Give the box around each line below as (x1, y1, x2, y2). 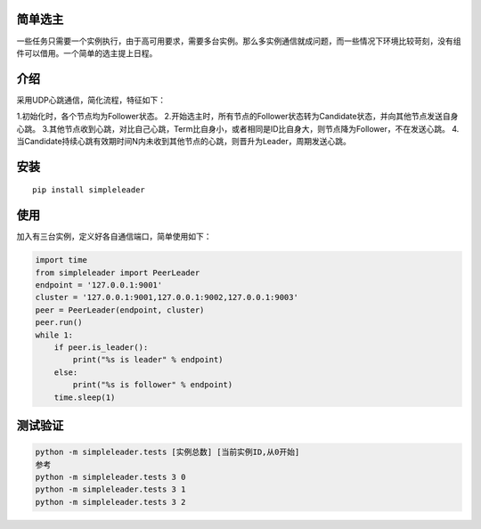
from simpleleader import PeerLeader (35, 267, 200, 278)
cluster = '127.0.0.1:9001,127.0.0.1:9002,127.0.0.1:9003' (35, 292, 298, 303)
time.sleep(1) (53, 392, 116, 403)
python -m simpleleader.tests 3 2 (35, 497, 186, 507)
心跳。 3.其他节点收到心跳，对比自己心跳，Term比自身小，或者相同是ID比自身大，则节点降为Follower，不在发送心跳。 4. (16, 123, 460, 134)
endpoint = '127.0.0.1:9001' (35, 281, 163, 290)
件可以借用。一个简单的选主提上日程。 (16, 47, 158, 58)
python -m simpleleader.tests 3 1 (35, 484, 186, 494)
